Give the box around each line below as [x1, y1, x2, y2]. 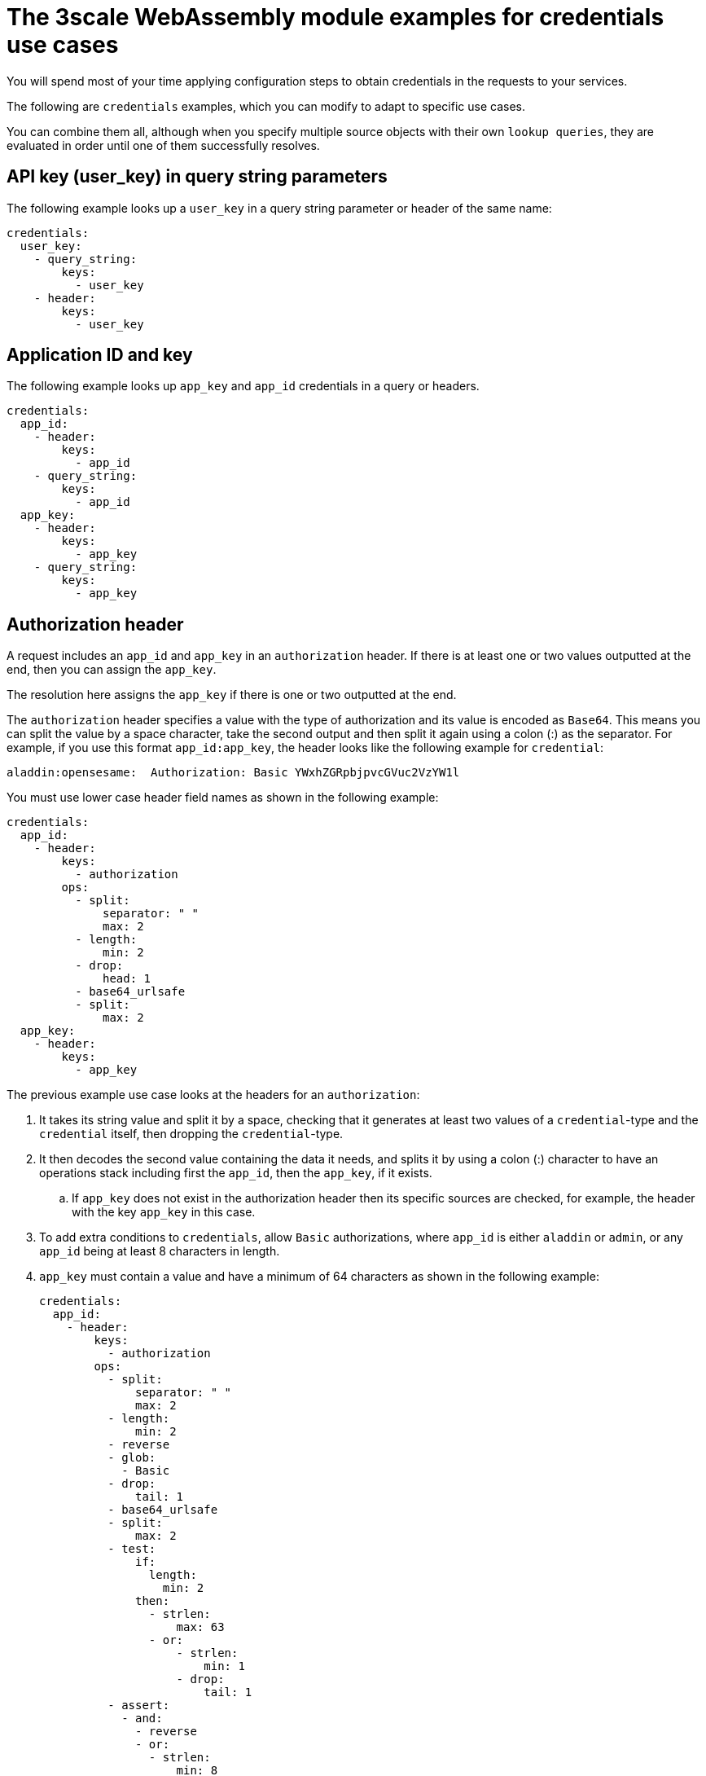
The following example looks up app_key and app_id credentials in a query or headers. [7, 379, 480, 393]
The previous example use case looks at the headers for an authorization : [7, 1088, 420, 1102]
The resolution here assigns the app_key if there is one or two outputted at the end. [7, 688, 457, 702]
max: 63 [176, 1620, 225, 1634]
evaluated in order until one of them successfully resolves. [7, 138, 320, 152]
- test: [107, 1542, 156, 1556]
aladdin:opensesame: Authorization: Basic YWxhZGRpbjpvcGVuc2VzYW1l [7, 766, 460, 780]
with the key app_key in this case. [72, 1205, 256, 1220]
